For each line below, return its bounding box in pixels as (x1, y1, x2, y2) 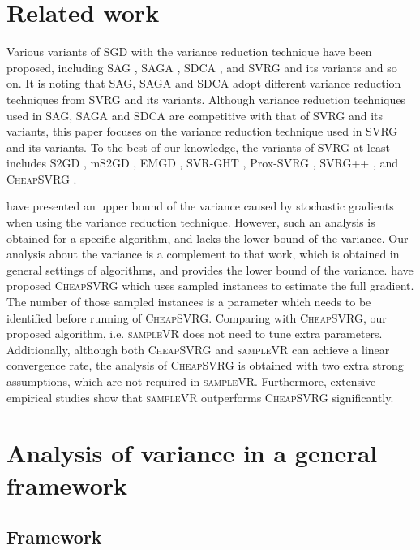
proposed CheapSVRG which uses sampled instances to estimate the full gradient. (6, 277, 414, 294)
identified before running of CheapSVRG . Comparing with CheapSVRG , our (6, 309, 387, 326)
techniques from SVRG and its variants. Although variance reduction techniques (6, 90, 405, 107)
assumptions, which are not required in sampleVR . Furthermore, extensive (6, 373, 376, 389)
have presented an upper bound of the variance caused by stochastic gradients (6, 197, 394, 214)
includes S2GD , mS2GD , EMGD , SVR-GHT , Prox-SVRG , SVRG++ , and (6, 154, 399, 171)
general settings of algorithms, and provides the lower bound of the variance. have (6, 261, 414, 278)
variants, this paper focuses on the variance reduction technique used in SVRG (6, 123, 398, 140)
